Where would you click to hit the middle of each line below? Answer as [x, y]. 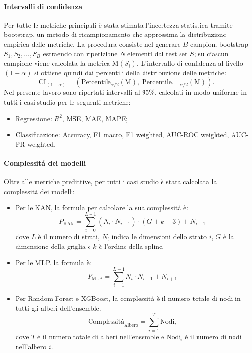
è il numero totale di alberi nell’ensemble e [101, 337]
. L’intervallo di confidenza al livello [190, 63]
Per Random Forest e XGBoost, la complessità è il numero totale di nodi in [128, 298]
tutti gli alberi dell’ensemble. [58, 308]
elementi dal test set [158, 53]
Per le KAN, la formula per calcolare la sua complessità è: [102, 207]
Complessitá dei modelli [45, 163]
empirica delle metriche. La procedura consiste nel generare [92, 44]
